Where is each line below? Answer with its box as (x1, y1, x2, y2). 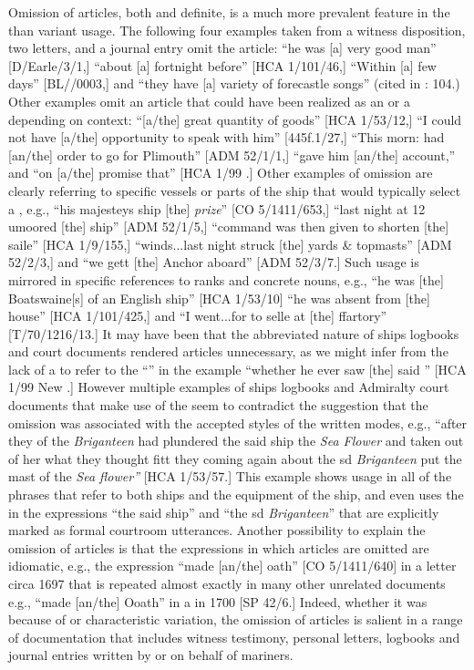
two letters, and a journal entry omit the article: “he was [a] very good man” (8, 38, 437, 57)
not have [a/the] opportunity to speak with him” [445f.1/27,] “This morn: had (8, 128, 445, 147)
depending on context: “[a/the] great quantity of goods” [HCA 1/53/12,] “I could (8, 109, 462, 129)
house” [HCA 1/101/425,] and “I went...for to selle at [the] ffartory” (8, 306, 387, 325)
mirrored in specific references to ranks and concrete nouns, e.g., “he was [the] (8, 270, 444, 289)
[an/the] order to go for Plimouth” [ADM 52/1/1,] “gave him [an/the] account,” (8, 145, 456, 164)
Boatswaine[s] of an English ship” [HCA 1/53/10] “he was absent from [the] (8, 288, 430, 307)
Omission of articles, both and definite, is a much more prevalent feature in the (8, 3, 450, 21)
